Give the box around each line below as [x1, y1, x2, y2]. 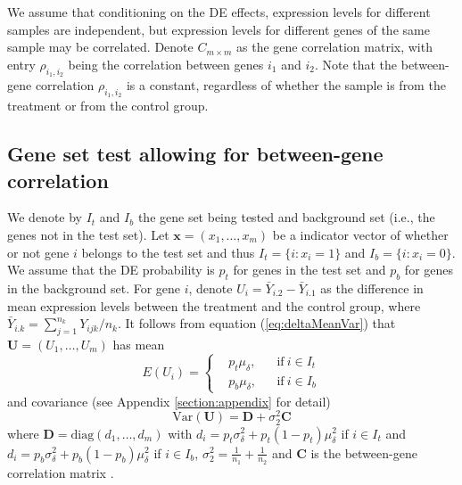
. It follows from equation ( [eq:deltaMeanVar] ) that [117, 314, 396, 333]
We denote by [7, 208, 82, 226]
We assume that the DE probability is [7, 260, 215, 279]
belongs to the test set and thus [81, 242, 255, 261]
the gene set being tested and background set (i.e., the [137, 208, 435, 226]
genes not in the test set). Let [7, 225, 169, 243]
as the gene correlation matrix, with [236, 37, 433, 56]
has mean [112, 334, 165, 353]
